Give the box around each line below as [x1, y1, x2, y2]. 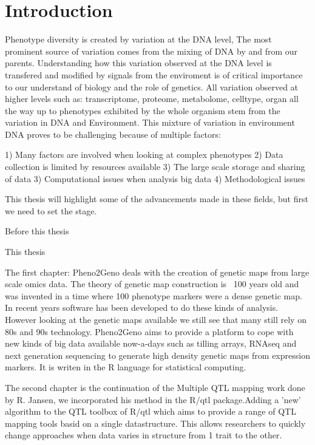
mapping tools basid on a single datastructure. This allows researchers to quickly [5, 416, 306, 429]
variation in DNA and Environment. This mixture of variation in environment [5, 116, 295, 129]
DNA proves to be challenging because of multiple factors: [5, 127, 221, 140]
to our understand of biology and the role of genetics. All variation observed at [5, 80, 299, 93]
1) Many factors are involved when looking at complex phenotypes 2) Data [5, 148, 283, 161]
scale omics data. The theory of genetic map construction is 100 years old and [5, 277, 299, 290]
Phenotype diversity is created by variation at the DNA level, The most [5, 33, 272, 46]
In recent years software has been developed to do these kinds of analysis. [5, 301, 279, 314]
